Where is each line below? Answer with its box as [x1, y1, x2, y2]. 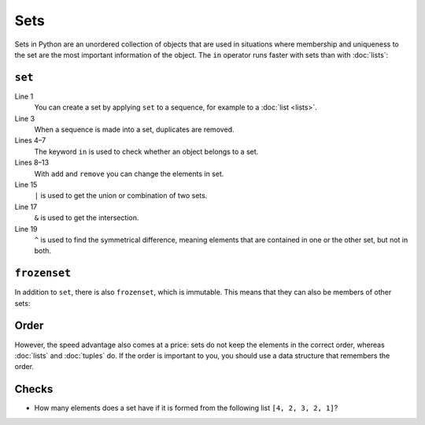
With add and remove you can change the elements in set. [34, 169, 224, 178]
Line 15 [14, 180, 38, 189]
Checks [14, 382, 54, 396]
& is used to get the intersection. [34, 213, 139, 222]
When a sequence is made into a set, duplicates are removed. [34, 125, 235, 134]
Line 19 [14, 224, 39, 233]
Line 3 [14, 114, 35, 123]
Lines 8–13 [14, 158, 50, 167]
